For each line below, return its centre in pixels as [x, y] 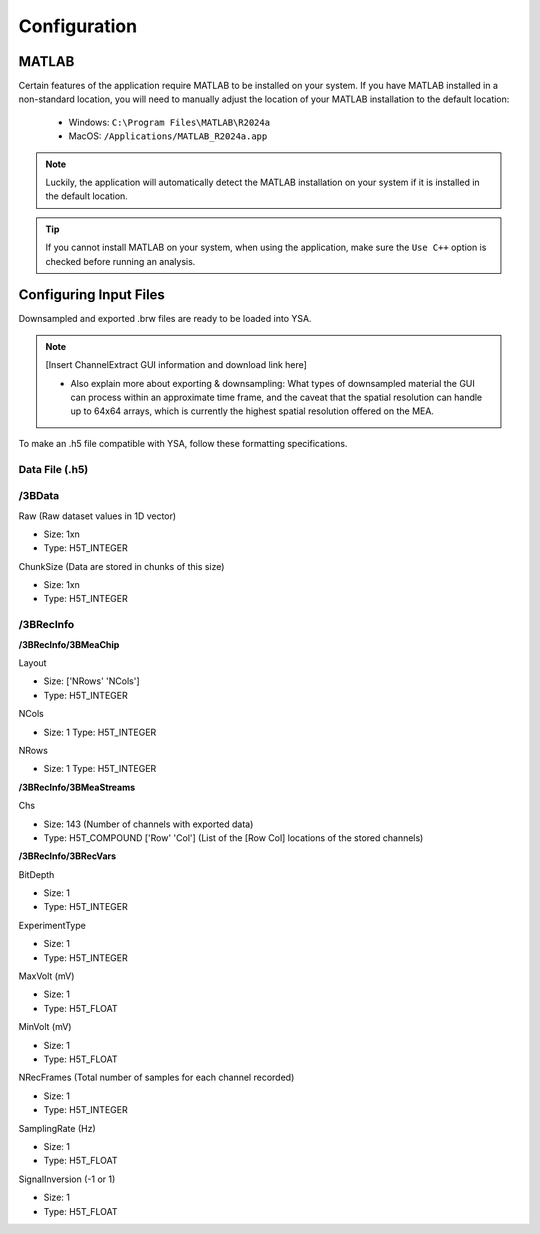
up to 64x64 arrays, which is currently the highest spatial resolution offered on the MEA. [252, 411]
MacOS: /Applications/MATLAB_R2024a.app [168, 136]
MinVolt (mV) [45, 1027]
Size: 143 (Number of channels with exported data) [148, 824]
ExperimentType [52, 925]
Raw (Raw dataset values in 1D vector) [97, 516]
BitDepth [36, 874]
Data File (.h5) [53, 469]
